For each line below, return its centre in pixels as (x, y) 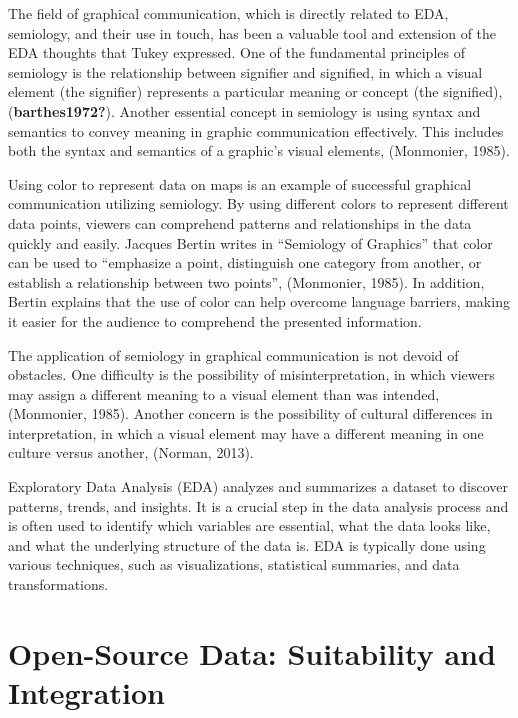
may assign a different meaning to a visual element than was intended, (224, 393)
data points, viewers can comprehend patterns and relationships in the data (240, 222)
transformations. (58, 584)
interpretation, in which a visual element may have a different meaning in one (246, 432)
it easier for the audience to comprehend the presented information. (215, 320)
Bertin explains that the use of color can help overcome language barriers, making (259, 301)
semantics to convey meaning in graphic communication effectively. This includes (256, 130)
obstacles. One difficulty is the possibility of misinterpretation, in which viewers (251, 374)
